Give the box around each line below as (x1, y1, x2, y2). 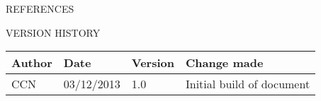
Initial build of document (185, 76, 310, 93)
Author (11, 54, 52, 71)
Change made (185, 54, 264, 71)
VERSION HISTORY (6, 25, 101, 40)
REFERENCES (6, 1, 74, 16)
